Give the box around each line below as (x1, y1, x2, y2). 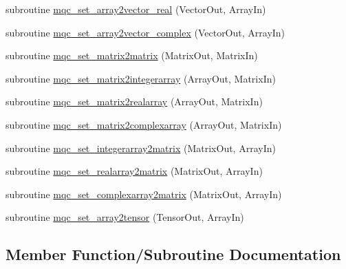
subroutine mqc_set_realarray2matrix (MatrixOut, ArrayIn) (6, 164, 263, 178)
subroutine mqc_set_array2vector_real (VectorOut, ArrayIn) (6, 2, 266, 16)
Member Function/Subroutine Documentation (6, 244, 341, 265)
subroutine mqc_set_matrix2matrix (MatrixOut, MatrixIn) (6, 48, 258, 63)
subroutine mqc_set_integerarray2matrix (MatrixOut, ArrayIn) (6, 140, 276, 155)
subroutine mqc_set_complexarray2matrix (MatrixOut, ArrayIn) (6, 186, 282, 201)
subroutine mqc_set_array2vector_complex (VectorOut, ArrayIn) (6, 25, 285, 39)
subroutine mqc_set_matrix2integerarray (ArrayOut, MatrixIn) (6, 71, 276, 85)
